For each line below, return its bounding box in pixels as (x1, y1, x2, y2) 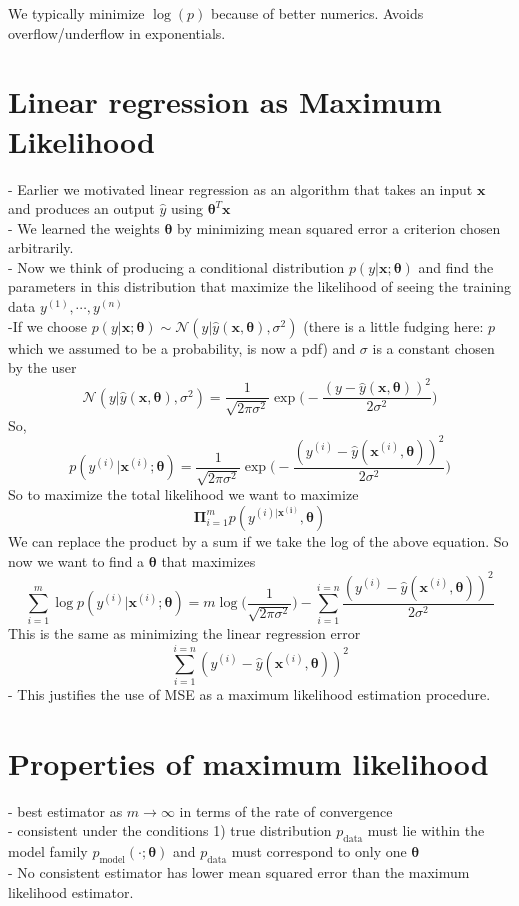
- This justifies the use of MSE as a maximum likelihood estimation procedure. (8, 684, 491, 705)
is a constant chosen (372, 337, 495, 358)
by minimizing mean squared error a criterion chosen (177, 217, 501, 238)
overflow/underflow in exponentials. (8, 22, 226, 43)
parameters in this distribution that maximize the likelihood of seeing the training (8, 276, 511, 297)
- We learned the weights (8, 217, 160, 238)
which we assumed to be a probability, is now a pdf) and (8, 337, 356, 358)
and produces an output (8, 198, 155, 219)
